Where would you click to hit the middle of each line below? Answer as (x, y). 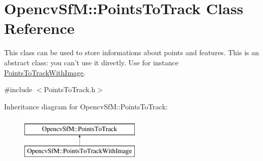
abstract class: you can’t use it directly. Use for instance (91, 62)
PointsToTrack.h (70, 89)
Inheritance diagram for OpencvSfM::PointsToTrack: (86, 106)
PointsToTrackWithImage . (45, 72)
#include (18, 89)
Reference (39, 28)
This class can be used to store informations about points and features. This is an (131, 52)
